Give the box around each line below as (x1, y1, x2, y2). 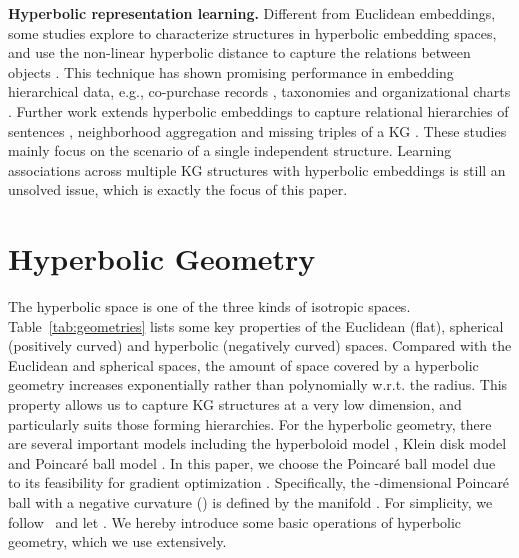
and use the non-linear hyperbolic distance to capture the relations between (8, 42, 471, 63)
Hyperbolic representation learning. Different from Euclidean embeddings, (8, 3, 496, 23)
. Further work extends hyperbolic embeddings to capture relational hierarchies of (8, 100, 509, 121)
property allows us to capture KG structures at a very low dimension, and (8, 394, 462, 415)
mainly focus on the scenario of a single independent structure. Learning (8, 140, 452, 161)
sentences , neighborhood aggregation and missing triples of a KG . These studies (8, 120, 507, 141)
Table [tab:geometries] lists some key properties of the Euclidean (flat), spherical (8, 315, 504, 336)
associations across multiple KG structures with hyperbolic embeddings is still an (8, 159, 506, 180)
